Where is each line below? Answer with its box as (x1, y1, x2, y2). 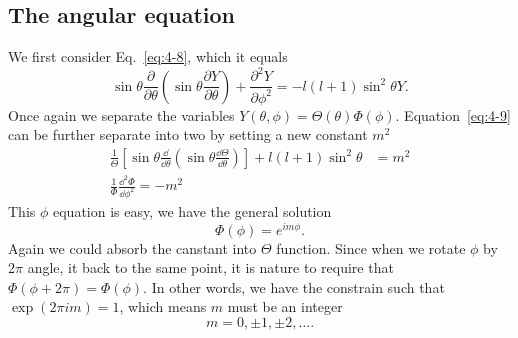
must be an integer (227, 296, 343, 317)
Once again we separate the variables (8, 104, 235, 125)
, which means (119, 296, 207, 317)
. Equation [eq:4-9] (395, 104, 511, 125)
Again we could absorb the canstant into (8, 237, 257, 258)
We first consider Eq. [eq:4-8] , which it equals (8, 46, 288, 67)
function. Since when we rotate (276, 237, 466, 258)
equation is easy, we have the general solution (52, 200, 332, 221)
